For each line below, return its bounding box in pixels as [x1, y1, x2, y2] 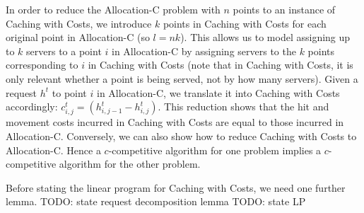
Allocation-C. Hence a [6, 142, 101, 157]
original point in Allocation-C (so [6, 30, 150, 45]
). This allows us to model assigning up [180, 30, 351, 45]
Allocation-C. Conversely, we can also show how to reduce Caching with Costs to [6, 128, 357, 143]
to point [52, 85, 87, 100]
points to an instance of [233, 2, 336, 16]
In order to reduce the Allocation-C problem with [6, 2, 221, 16]
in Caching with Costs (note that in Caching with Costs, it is [88, 57, 353, 72]
